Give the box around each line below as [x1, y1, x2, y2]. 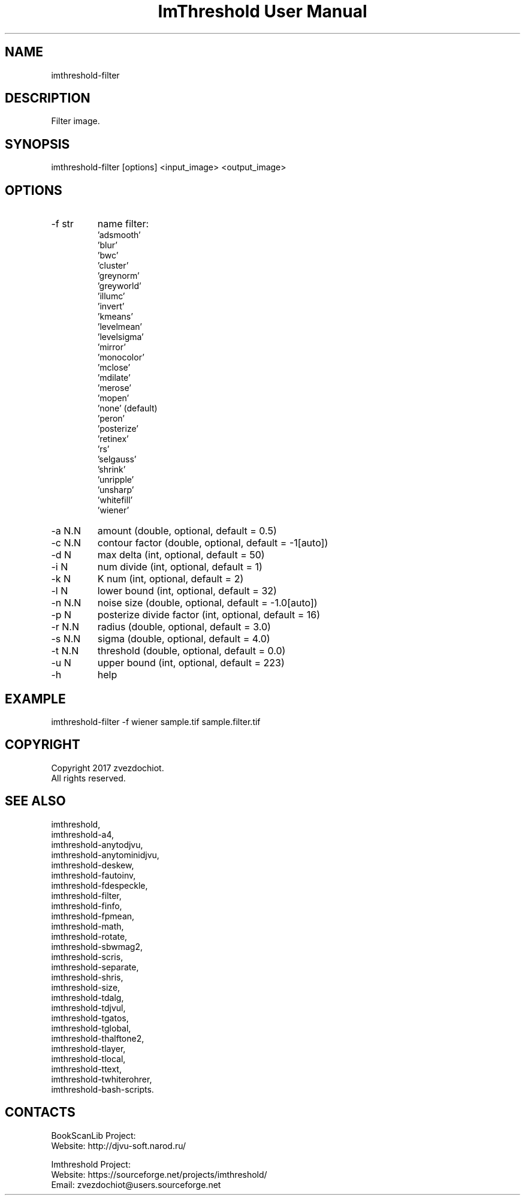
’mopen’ [97, 393, 129, 404]
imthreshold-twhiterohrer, [51, 1073, 152, 1084]
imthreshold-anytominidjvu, [51, 849, 159, 860]
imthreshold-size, [51, 982, 120, 993]
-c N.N [51, 537, 82, 549]
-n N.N [51, 597, 82, 609]
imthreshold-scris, [51, 951, 123, 962]
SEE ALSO [5, 793, 66, 809]
